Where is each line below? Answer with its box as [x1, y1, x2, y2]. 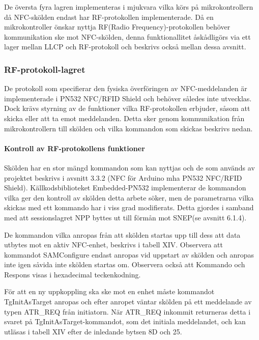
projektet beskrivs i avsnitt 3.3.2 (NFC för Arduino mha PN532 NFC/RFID [4, 172, 242, 183]
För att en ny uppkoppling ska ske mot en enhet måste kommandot [4, 286, 215, 297]
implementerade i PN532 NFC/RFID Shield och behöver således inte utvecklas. [4, 93, 252, 103]
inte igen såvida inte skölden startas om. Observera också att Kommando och [4, 259, 245, 270]
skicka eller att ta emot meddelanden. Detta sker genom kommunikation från [4, 112, 245, 123]
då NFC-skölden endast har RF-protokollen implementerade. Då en [4, 11, 214, 22]
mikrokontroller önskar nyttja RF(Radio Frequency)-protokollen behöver [4, 21, 231, 32]
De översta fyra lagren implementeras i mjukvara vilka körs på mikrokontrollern [4, 2, 253, 12]
